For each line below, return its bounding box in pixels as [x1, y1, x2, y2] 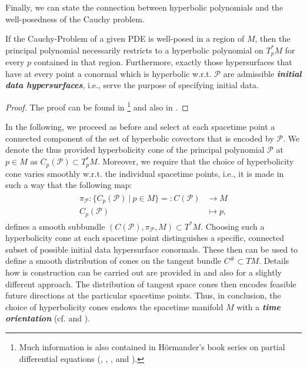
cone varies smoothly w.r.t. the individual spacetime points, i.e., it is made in [5, 167, 284, 179]
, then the [255, 32, 291, 45]
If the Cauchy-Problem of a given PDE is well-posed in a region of [5, 32, 245, 45]
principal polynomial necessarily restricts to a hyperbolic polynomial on [5, 43, 263, 56]
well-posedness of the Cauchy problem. [5, 12, 145, 25]
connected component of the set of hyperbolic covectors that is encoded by [5, 132, 274, 144]
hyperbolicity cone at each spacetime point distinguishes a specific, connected [5, 232, 285, 244]
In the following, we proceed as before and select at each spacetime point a [5, 120, 275, 133]
